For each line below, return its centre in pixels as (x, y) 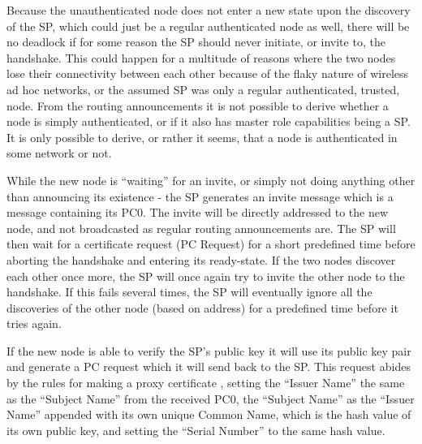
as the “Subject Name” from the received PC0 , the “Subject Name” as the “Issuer (211, 398)
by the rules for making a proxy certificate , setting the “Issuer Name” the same (206, 383)
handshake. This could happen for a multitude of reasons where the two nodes (201, 57)
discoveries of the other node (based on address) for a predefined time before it (202, 307)
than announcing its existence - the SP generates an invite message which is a (200, 196)
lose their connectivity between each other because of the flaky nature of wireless (208, 73)
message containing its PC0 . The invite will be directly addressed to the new (198, 212)
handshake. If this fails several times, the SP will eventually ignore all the (189, 292)
